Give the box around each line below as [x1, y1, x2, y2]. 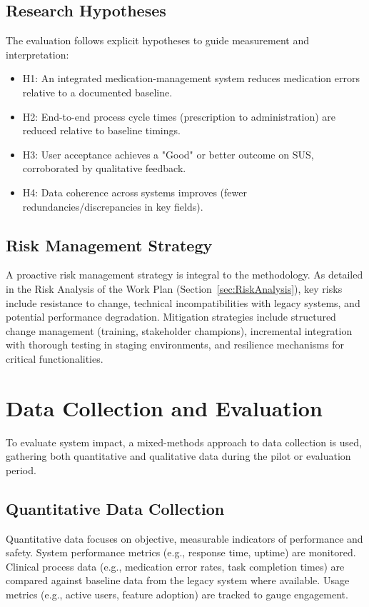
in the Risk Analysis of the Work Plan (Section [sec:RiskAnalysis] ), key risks [6, 281, 343, 296]
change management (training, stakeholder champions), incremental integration [6, 323, 353, 338]
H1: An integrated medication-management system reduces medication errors [22, 71, 360, 86]
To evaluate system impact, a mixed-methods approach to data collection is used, [6, 434, 362, 449]
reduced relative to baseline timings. [22, 123, 181, 138]
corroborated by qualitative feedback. [22, 161, 186, 176]
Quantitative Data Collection [6, 497, 225, 519]
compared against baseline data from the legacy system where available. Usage [6, 573, 350, 588]
